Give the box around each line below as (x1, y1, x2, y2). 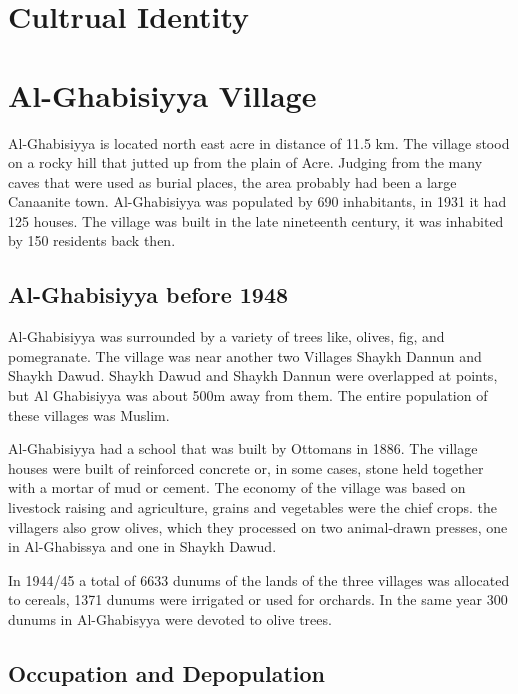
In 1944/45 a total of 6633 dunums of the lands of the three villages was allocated (8, 569, 510, 590)
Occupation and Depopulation (8, 657, 326, 688)
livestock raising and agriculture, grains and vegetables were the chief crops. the (8, 497, 498, 518)
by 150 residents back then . (8, 230, 176, 251)
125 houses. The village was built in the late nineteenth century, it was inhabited (8, 210, 504, 231)
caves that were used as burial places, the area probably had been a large (8, 171, 457, 192)
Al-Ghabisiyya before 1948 (8, 279, 289, 310)
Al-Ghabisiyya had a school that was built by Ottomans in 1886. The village (8, 438, 478, 459)
